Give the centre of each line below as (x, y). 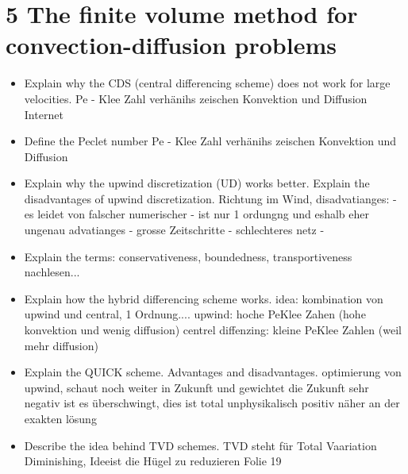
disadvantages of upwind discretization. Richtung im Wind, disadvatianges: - (210, 198)
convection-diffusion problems (171, 45)
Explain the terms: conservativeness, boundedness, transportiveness (188, 256)
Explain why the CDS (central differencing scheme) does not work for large (207, 83)
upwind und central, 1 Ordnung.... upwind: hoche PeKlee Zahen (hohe (195, 314)
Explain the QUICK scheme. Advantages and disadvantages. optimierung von (213, 372)
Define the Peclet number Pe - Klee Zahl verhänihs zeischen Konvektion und (210, 141)
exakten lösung (60, 418)
